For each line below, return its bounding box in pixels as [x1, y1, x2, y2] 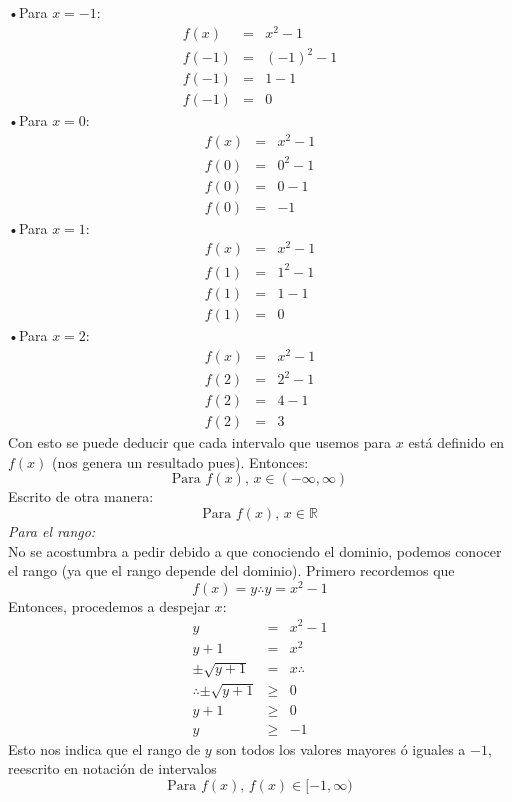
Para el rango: [8, 520, 96, 541]
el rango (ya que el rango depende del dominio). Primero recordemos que [8, 560, 455, 581]
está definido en [408, 432, 505, 453]
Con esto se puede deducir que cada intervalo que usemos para [8, 432, 392, 453]
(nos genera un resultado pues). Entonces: [52, 451, 309, 472]
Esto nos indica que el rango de [8, 738, 201, 759]
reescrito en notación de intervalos [8, 758, 217, 779]
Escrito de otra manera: [8, 486, 154, 507]
